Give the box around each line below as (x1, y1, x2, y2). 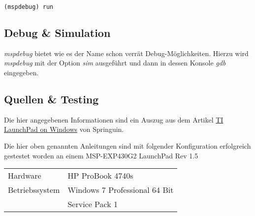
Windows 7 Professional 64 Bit (67, 184, 174, 196)
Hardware (8, 170, 41, 182)
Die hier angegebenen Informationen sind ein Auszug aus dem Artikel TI (4, 114, 223, 124)
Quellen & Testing (4, 92, 99, 107)
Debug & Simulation (4, 25, 111, 40)
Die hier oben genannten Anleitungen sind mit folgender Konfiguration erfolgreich (4, 141, 251, 151)
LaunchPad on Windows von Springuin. (4, 124, 124, 134)
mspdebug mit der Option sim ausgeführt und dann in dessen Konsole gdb (4, 58, 226, 68)
